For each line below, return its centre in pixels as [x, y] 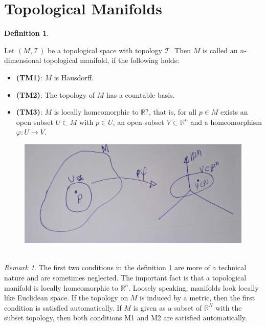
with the [229, 307]
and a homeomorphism [226, 122]
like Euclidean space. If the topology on [66, 298]
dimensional [23, 60]
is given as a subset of [168, 307]
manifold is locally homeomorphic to [61, 287]
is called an [220, 50]
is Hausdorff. [74, 77]
